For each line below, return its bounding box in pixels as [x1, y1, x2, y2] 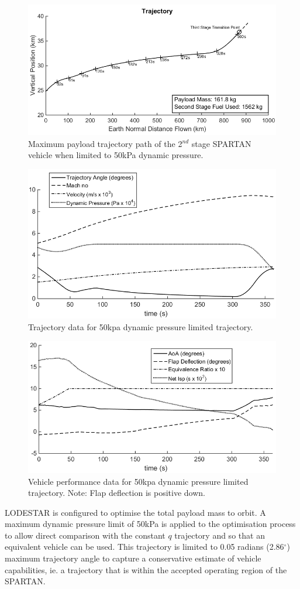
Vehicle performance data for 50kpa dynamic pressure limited [28, 475, 249, 487]
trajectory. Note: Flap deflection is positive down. [28, 487, 206, 499]
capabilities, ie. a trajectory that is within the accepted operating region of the [5, 563, 287, 576]
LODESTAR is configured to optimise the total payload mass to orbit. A [5, 506, 266, 518]
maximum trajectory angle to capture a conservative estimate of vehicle [5, 552, 261, 564]
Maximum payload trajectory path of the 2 [28, 137, 182, 149]
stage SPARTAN [191, 137, 251, 149]
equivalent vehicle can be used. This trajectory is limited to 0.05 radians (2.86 [5, 540, 284, 553]
